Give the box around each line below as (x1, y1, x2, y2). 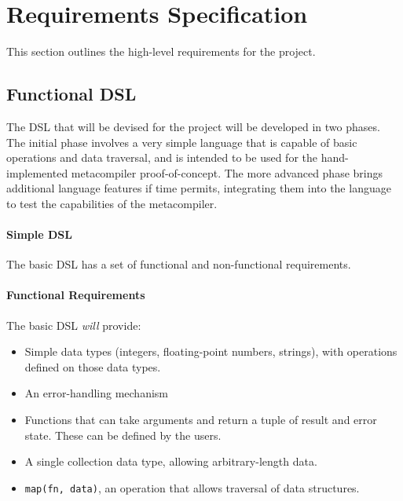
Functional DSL (6, 82, 137, 106)
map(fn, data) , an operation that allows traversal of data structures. (24, 479, 360, 496)
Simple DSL (6, 226, 72, 243)
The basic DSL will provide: (6, 316, 141, 333)
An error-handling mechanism (24, 385, 169, 401)
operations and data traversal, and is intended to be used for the (6, 149, 317, 166)
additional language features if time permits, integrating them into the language (6, 180, 391, 196)
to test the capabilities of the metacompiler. (6, 195, 218, 211)
